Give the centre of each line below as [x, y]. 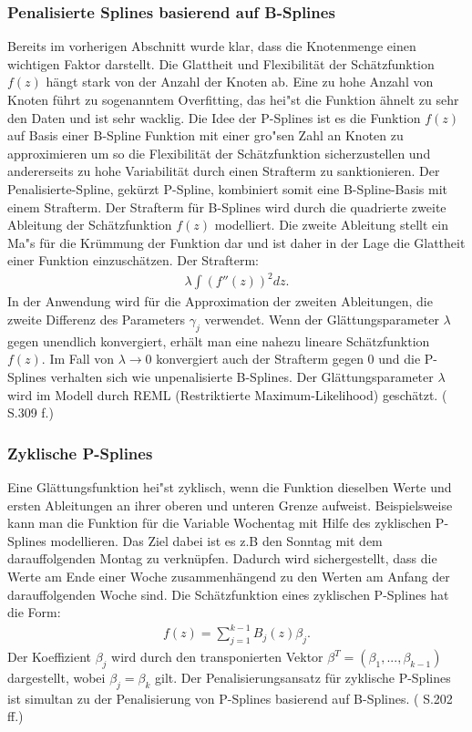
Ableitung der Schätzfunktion [90, 225]
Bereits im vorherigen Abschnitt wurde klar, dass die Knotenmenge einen [212, 46]
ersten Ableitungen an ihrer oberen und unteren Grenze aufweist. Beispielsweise [230, 505]
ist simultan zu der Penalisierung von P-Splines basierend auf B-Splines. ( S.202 [230, 698]
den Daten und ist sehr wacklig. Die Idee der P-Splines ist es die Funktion [214, 117]
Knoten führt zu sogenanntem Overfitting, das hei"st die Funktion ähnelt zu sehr [233, 99]
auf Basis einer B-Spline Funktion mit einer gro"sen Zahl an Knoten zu [205, 135]
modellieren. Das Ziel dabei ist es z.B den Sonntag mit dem [216, 540]
